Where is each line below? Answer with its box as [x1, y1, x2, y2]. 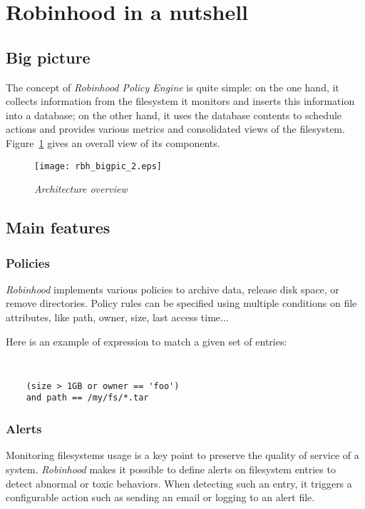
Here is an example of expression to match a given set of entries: [6, 333, 287, 348]
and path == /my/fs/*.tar [26, 393, 149, 403]
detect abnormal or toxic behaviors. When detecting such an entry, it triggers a [6, 475, 352, 490]
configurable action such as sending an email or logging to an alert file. [6, 490, 315, 505]
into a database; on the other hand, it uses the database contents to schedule [6, 107, 342, 122]
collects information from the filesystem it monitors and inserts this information [6, 94, 355, 109]
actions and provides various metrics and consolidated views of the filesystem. [6, 121, 345, 136]
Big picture [6, 46, 91, 68]
